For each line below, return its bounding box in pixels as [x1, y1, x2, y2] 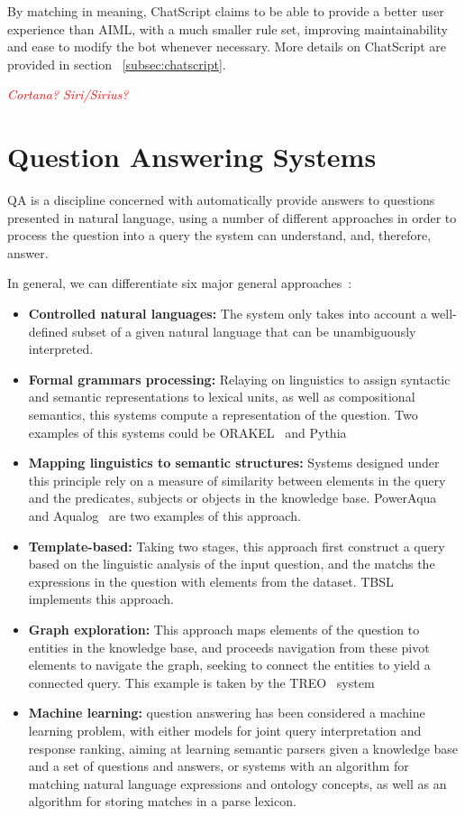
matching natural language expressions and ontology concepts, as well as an [28, 774, 447, 793]
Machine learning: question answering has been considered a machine [28, 703, 425, 722]
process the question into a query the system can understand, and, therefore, [7, 226, 432, 245]
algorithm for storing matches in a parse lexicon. [28, 792, 296, 811]
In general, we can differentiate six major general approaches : [7, 274, 352, 292]
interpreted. [28, 339, 94, 358]
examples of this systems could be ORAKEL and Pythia [28, 422, 347, 441]
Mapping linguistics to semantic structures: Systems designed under [28, 453, 440, 472]
